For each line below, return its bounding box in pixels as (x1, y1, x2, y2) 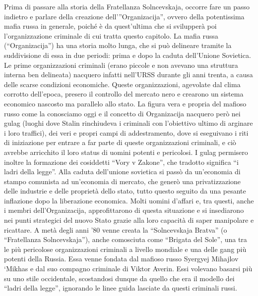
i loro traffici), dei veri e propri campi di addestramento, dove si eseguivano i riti (4, 127, 249, 138)
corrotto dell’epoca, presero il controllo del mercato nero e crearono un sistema (4, 89, 244, 99)
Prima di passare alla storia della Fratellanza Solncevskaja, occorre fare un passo (4, 1, 250, 11)
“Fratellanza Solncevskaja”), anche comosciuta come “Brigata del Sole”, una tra (4, 234, 247, 245)
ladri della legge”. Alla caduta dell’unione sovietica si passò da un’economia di (4, 166, 241, 177)
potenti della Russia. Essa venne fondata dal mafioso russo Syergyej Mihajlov (4, 253, 239, 264)
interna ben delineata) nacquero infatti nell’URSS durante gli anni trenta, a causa (4, 69, 253, 80)
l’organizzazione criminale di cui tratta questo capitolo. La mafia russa (4, 30, 218, 41)
